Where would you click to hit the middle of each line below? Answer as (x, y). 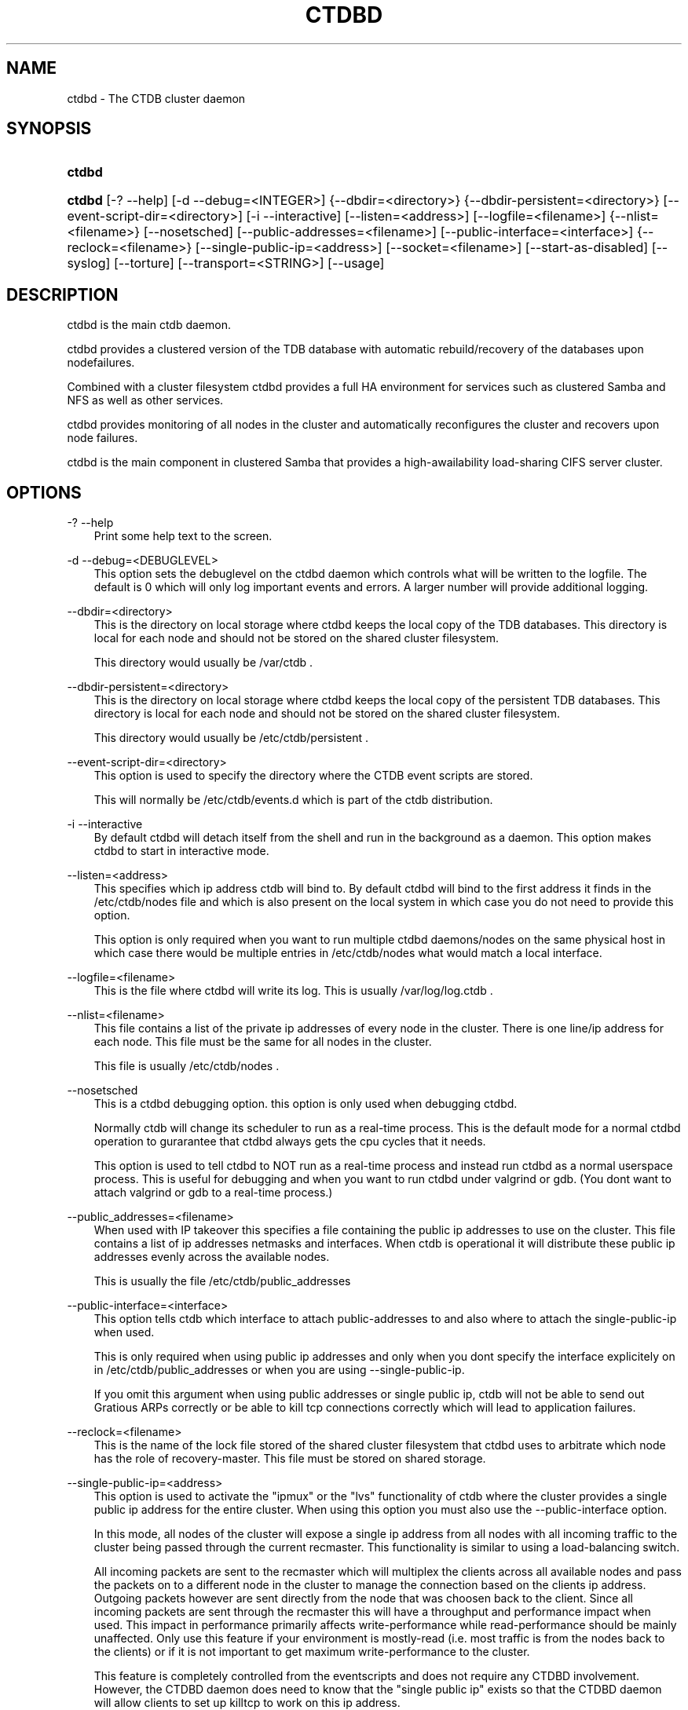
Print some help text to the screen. (183, 536)
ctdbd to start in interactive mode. (181, 851)
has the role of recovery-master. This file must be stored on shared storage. (290, 1459)
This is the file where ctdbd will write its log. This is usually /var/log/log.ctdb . (293, 991)
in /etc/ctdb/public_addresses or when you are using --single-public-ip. (279, 1370)
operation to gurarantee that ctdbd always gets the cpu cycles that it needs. (290, 1142)
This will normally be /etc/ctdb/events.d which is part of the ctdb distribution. (293, 800)
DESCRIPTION (62, 294)
